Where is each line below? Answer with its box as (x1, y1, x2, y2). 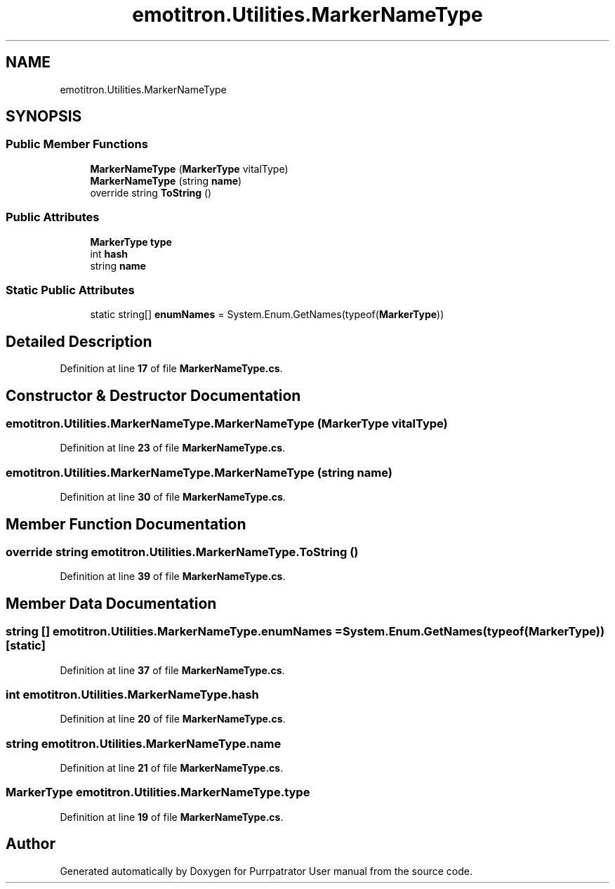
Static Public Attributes (6, 282, 135, 297)
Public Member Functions (6, 137, 148, 152)
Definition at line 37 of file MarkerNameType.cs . (60, 664, 285, 676)
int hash (90, 247, 128, 260)
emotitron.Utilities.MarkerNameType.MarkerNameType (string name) (6, 465, 392, 480)
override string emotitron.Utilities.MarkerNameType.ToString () (6, 544, 359, 559)
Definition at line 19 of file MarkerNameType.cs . (60, 810, 284, 823)
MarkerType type (90, 235, 172, 248)
